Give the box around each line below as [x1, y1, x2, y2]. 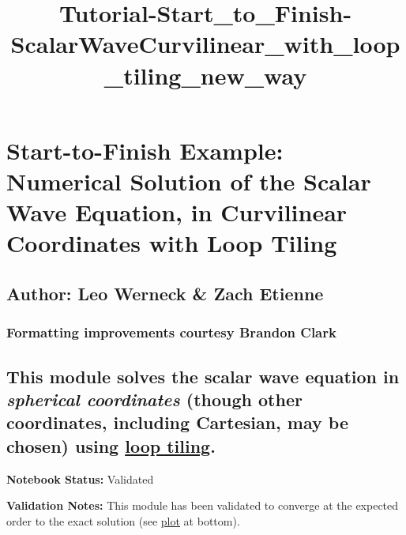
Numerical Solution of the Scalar [6, 164, 371, 197]
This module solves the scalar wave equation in [6, 364, 400, 388]
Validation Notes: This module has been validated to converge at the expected [6, 497, 399, 514]
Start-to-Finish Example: [6, 134, 284, 166]
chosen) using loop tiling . [6, 433, 216, 458]
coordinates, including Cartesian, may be [6, 410, 348, 435]
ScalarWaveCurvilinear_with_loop [10, 28, 400, 60]
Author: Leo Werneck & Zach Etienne [6, 281, 324, 305]
